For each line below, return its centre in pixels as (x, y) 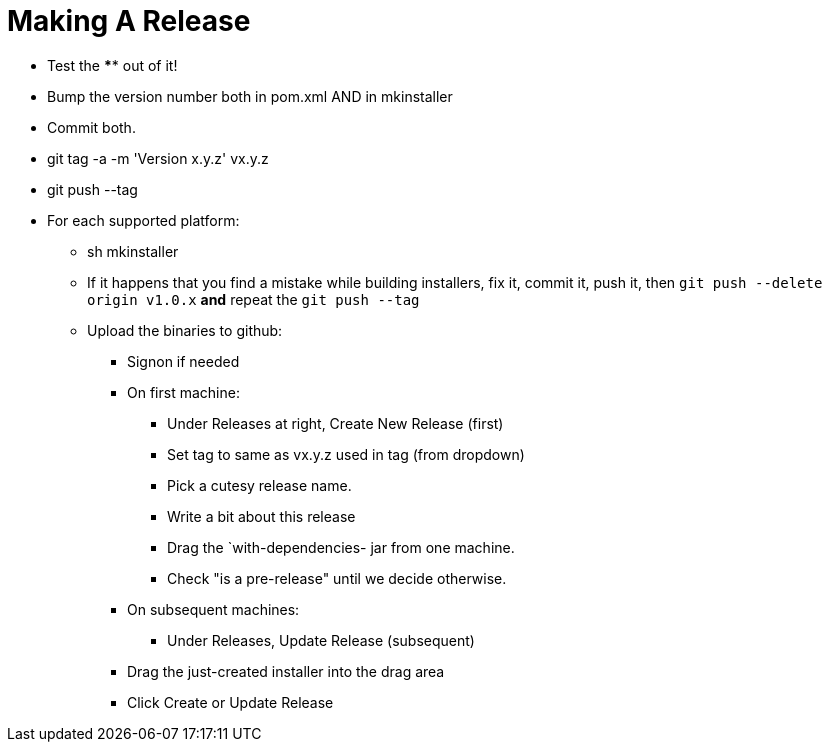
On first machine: (183, 392)
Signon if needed (183, 361)
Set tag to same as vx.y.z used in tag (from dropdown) (346, 454)
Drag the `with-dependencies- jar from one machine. (341, 547)
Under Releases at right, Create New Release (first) (335, 423)
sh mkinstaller (133, 251)
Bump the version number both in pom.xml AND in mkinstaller (250, 96)
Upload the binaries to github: (185, 330)
